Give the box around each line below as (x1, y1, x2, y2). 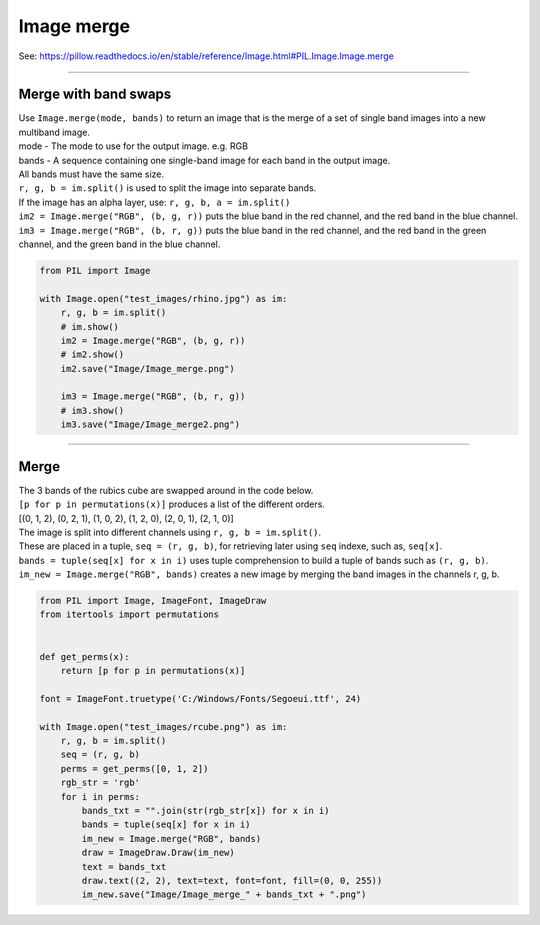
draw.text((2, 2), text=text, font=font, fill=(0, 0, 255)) (81, 875, 383, 886)
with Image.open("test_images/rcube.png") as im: (39, 721, 288, 732)
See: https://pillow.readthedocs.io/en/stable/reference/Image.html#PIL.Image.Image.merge (18, 50, 394, 62)
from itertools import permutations (39, 609, 220, 620)
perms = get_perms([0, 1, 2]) (60, 763, 209, 774)
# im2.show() (60, 349, 125, 360)
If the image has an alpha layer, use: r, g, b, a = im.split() (18, 196, 291, 208)
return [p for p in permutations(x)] (60, 665, 246, 677)
